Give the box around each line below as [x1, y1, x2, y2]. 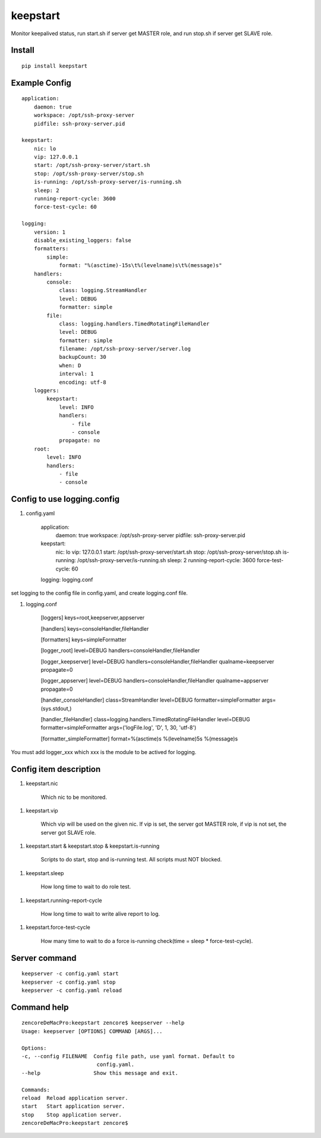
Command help [11, 1002, 69, 1012]
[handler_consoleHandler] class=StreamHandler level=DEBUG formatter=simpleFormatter [40, 696, 261, 703]
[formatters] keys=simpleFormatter [40, 635, 127, 643]
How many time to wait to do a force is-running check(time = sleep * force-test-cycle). [40, 937, 253, 944]
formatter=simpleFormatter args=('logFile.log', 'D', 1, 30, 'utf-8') [40, 724, 197, 731]
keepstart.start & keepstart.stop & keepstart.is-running [26, 842, 160, 849]
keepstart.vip [26, 807, 59, 814]
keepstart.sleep [26, 869, 64, 876]
